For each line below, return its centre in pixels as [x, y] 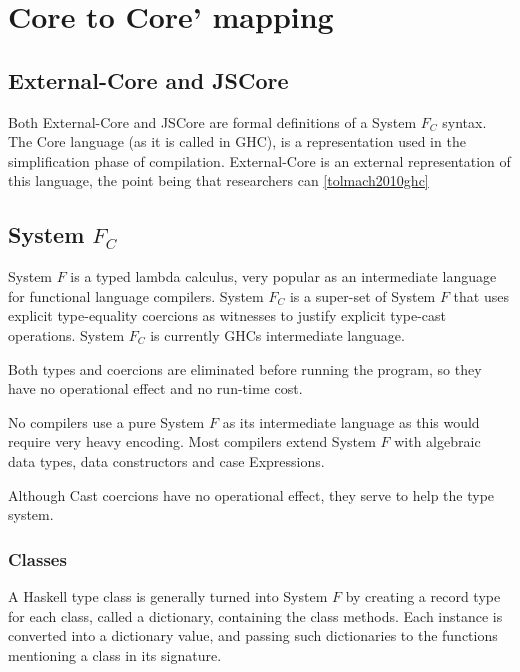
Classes [37, 558]
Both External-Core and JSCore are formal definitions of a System [212, 121]
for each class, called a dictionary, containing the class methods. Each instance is [255, 615]
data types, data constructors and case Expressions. [166, 460]
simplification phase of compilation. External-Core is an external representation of [259, 160]
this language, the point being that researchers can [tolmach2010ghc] [218, 180]
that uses [481, 295]
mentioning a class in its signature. [115, 654]
